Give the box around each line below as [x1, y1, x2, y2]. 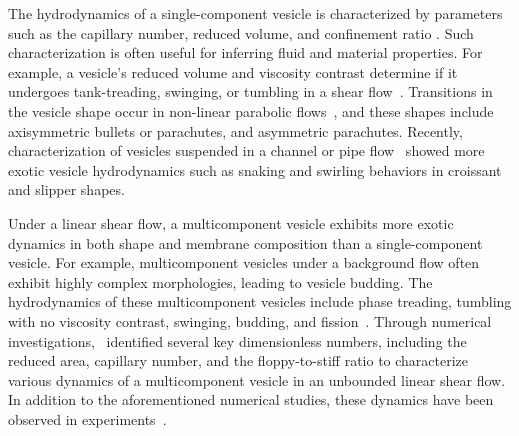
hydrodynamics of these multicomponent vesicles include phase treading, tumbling [8, 291, 512, 312]
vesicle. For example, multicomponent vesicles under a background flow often [8, 252, 480, 273]
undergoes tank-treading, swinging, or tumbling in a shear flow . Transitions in [8, 81, 493, 102]
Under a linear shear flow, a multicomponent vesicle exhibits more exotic [8, 212, 454, 233]
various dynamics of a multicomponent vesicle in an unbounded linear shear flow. [8, 369, 506, 390]
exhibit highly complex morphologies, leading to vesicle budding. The [8, 271, 433, 292]
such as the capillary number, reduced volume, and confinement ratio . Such [8, 22, 474, 43]
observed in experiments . [8, 408, 167, 429]
